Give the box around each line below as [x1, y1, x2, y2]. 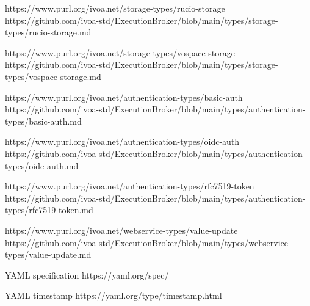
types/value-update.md [5, 248, 92, 261]
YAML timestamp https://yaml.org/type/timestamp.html [5, 289, 222, 302]
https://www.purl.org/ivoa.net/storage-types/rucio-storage [5, 2, 225, 14]
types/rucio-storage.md [5, 26, 92, 38]
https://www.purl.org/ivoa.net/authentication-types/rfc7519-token [5, 180, 254, 192]
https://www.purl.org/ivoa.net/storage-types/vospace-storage [5, 46, 235, 59]
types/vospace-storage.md [5, 70, 101, 82]
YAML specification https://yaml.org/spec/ [5, 268, 169, 281]
